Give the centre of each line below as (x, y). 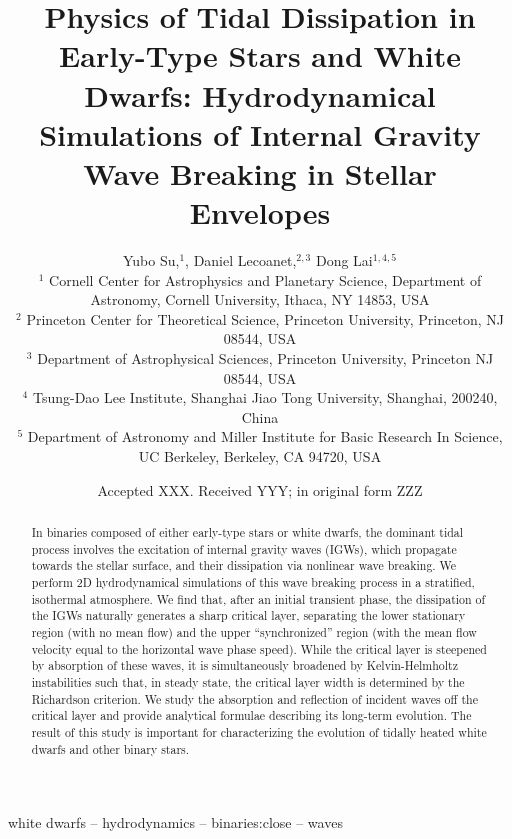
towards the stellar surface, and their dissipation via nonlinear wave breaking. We (244, 565)
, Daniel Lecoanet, (241, 260)
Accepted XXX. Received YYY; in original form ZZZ (260, 489)
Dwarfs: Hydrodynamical (260, 94)
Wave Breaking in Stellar (260, 172)
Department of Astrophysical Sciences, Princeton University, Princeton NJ (265, 358)
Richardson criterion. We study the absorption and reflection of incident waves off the (254, 698)
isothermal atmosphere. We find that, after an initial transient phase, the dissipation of (258, 598)
